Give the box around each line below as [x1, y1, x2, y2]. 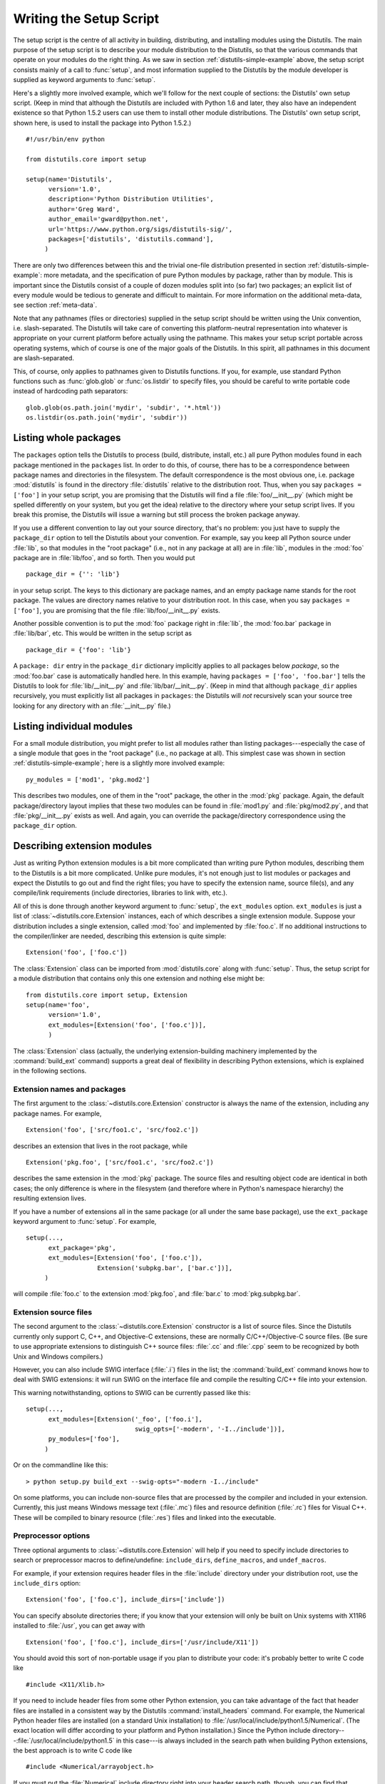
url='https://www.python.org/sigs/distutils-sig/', [48, 225, 233, 233]
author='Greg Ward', [48, 205, 120, 213]
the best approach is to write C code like [13, 1746, 133, 1755]
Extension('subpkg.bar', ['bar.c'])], [97, 1264, 233, 1272]
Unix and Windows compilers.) [13, 1352, 103, 1361]
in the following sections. [13, 1067, 87, 1075]
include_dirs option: [13, 1579, 81, 1587]
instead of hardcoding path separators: [13, 387, 128, 395]
